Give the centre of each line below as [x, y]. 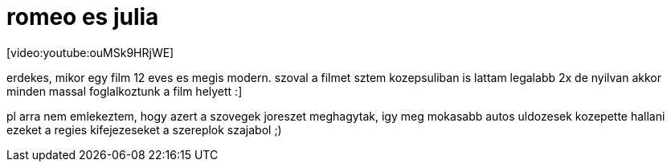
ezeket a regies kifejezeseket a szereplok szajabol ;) [144, 129]
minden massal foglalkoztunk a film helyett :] [125, 91]
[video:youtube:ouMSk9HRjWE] [90, 52]
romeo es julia [83, 17]
